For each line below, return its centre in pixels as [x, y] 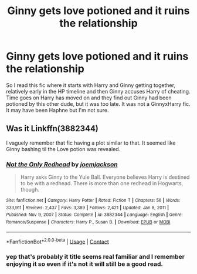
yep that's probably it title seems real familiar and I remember [95, 257]
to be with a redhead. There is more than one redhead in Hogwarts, [102, 183]
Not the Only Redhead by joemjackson [62, 164]
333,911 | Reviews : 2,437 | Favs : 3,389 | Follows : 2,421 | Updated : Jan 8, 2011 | [87, 208]
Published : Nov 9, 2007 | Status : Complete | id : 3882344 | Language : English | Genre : [94, 215]
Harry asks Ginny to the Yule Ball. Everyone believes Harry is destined [105, 177]
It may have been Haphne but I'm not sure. [58, 110]
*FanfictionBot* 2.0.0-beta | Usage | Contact [58, 241]
